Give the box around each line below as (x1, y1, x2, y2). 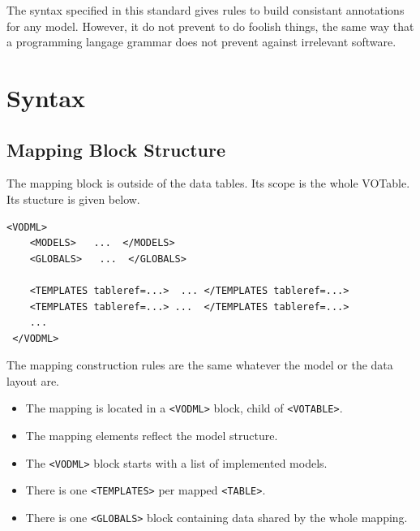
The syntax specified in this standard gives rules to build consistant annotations (6, 2, 405, 18)
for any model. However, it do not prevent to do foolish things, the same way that (6, 17, 414, 34)
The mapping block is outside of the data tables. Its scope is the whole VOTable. (6, 175, 410, 192)
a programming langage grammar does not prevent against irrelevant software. (6, 33, 396, 50)
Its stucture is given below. (6, 190, 140, 207)
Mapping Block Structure (6, 136, 225, 162)
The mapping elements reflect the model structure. (25, 427, 278, 444)
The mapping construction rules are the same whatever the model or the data (6, 356, 393, 373)
